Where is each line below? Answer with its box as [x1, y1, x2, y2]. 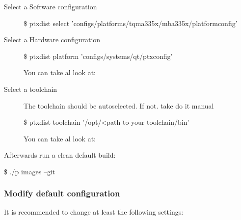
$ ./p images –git [4, 166, 55, 176]
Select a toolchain [4, 83, 57, 94]
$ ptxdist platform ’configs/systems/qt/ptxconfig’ [24, 51, 173, 61]
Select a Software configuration [4, 1, 97, 11]
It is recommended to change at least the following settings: [4, 206, 184, 217]
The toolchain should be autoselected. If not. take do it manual [24, 100, 214, 110]
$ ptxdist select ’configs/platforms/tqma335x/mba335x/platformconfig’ [24, 18, 238, 28]
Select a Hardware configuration [4, 34, 101, 45]
